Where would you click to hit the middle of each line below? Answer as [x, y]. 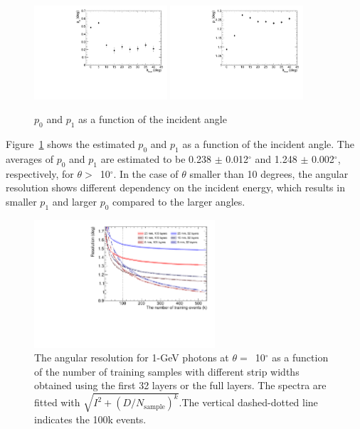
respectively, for [40, 173]
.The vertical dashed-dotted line [248, 402]
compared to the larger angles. [179, 201]
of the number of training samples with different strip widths [167, 371]
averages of [30, 159]
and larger [75, 201]
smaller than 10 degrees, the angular [269, 173]
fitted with [57, 402]
